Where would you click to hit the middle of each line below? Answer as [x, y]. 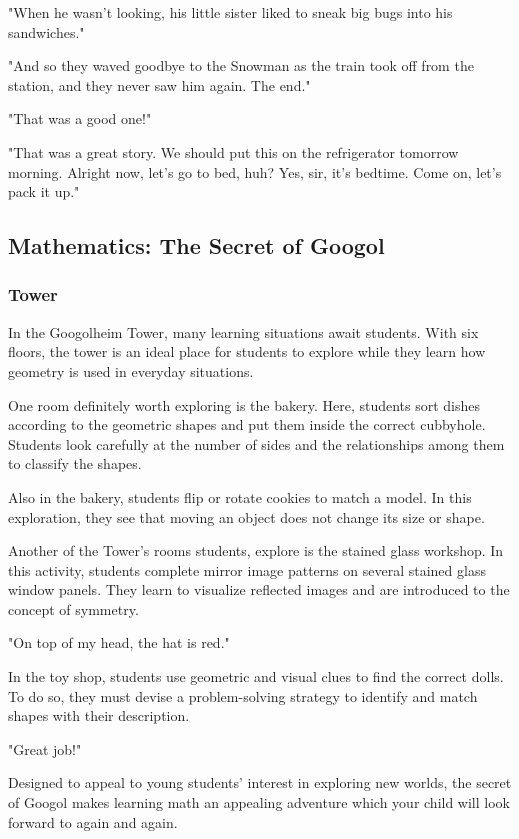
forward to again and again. [93, 821]
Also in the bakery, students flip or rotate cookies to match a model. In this [240, 496]
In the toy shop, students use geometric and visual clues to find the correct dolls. [256, 676]
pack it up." [44, 191]
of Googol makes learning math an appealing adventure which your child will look [259, 802]
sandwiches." [46, 31]
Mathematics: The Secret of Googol [196, 245]
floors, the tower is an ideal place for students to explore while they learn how [247, 351]
